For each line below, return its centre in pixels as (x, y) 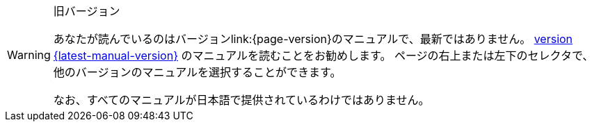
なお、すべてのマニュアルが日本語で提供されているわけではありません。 (241, 100)
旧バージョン (87, 11)
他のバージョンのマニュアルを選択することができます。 (197, 72)
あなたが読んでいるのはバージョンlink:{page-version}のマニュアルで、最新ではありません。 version (313, 39)
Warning (29, 55)
